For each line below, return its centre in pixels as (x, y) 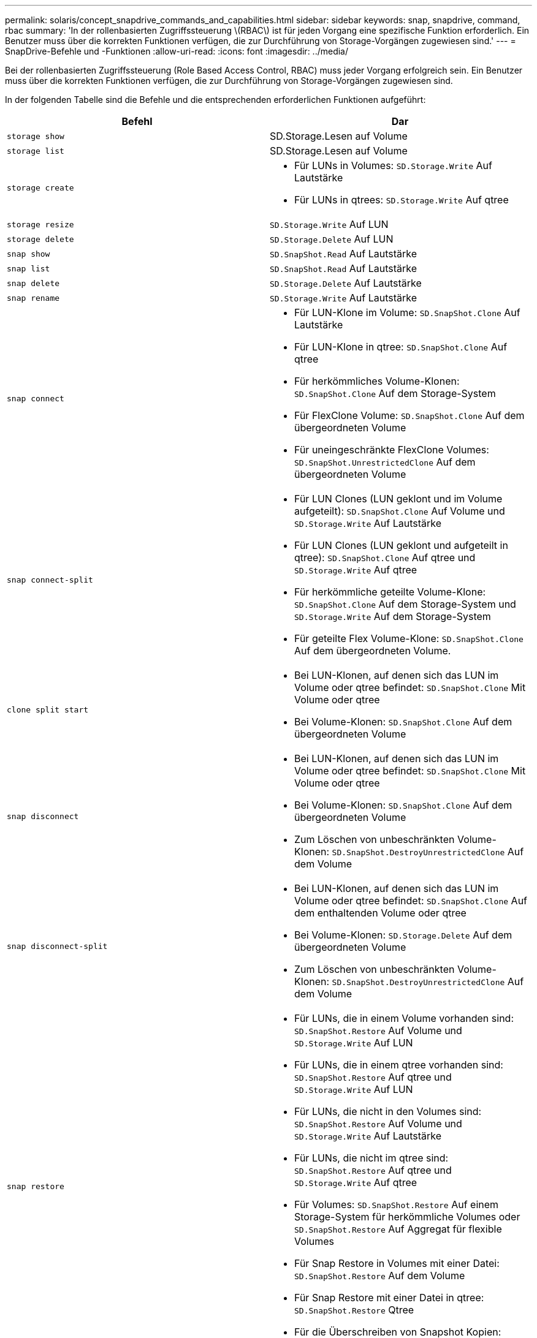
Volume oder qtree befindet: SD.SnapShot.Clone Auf (411, 901)
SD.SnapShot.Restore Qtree (354, 1310)
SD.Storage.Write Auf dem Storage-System (393, 616)
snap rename (33, 298)
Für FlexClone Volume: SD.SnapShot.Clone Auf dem (409, 415)
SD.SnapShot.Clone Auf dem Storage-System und (405, 604)
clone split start (48, 709)
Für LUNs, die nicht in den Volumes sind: (388, 1111)
